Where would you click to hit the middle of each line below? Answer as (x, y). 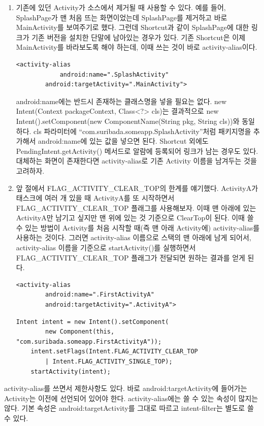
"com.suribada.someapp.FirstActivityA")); (89, 341)
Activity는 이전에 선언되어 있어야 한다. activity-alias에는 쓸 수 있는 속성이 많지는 (131, 398)
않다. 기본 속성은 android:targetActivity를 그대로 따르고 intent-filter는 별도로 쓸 (129, 408)
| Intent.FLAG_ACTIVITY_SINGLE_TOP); (109, 362)
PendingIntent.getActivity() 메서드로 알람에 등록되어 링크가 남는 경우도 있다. (137, 151)
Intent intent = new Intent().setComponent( (92, 322)
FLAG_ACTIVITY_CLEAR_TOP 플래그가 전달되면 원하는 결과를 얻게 (130, 257)
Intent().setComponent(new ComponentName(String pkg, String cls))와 (128, 121)
